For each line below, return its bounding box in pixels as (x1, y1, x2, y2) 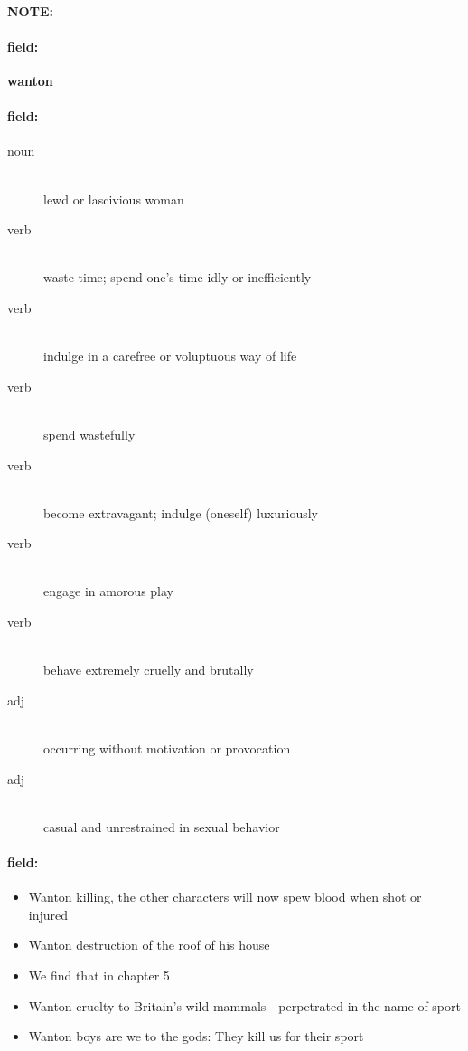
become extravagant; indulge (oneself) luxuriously (43, 503, 318, 522)
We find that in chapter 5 (28, 965, 170, 984)
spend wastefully (43, 424, 136, 443)
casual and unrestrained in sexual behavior (43, 817, 280, 836)
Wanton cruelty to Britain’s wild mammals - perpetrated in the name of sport (28, 996, 461, 1015)
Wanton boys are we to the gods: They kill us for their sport (28, 1027, 364, 1046)
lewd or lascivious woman (43, 189, 184, 208)
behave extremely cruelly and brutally (43, 660, 254, 679)
